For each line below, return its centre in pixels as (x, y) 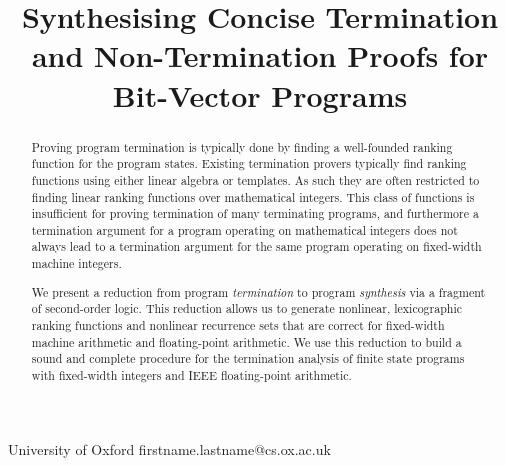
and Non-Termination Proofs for (260, 55)
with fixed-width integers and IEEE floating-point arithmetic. (191, 374)
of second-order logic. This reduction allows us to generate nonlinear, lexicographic (246, 308)
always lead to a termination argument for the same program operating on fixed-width (256, 246)
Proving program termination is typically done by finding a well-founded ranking (242, 146)
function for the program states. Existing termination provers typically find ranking (249, 163)
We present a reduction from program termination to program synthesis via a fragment (258, 291)
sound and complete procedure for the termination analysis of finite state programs (248, 358)
